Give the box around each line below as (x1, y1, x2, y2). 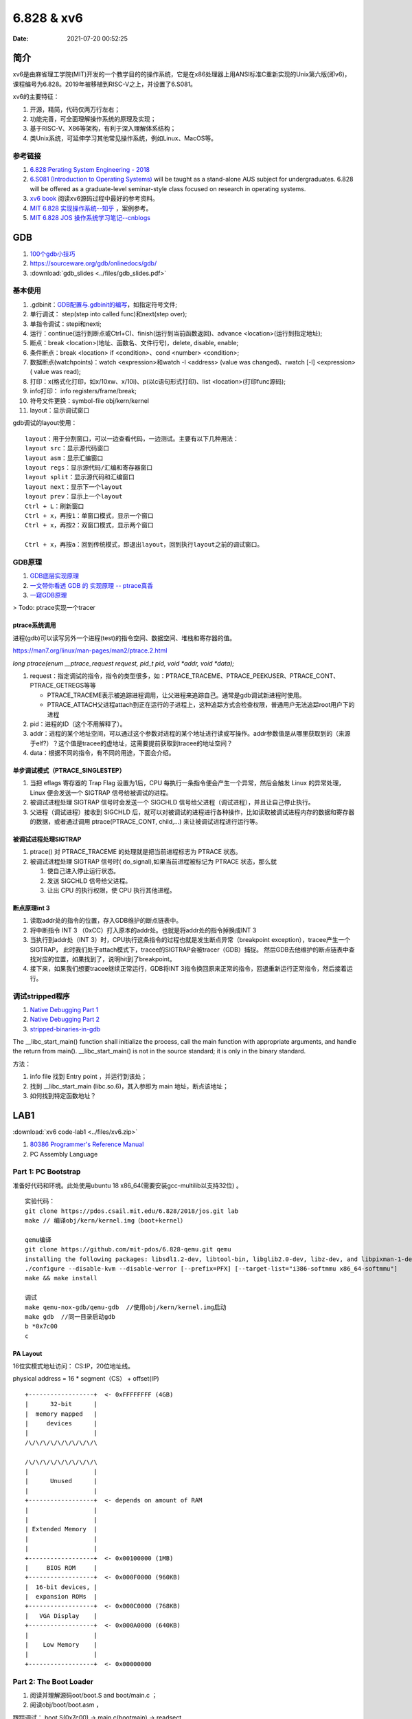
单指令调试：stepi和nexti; (30, 320, 102, 328)
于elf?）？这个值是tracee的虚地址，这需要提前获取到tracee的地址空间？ (30, 739, 233, 747)
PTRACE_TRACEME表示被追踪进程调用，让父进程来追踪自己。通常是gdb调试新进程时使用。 (47, 691, 306, 699)
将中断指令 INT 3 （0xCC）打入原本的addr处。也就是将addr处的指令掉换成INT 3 (30, 926, 257, 934)
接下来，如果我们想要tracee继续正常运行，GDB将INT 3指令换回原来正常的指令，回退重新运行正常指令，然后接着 (30, 965, 347, 973)
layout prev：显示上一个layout (25, 492, 123, 501)
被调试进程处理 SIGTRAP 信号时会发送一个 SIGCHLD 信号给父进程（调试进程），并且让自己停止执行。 (30, 798, 315, 807)
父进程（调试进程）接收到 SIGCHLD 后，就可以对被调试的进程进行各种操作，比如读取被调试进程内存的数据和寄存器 (30, 808, 355, 816)
